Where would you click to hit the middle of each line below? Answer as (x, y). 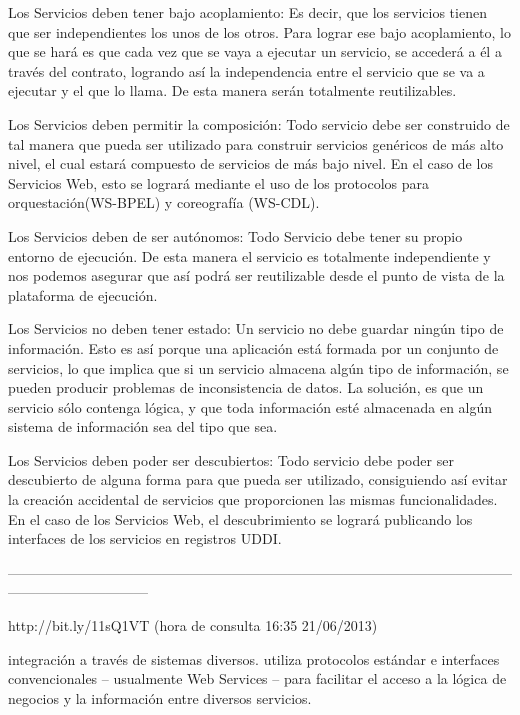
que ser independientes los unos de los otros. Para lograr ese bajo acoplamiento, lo (259, 31)
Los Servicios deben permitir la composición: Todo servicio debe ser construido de (259, 123)
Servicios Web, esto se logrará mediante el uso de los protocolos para (219, 182)
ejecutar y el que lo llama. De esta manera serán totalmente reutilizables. (232, 90)
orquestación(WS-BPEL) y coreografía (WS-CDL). (164, 202)
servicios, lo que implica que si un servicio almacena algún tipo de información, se (258, 367)
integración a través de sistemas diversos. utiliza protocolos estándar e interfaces (254, 658)
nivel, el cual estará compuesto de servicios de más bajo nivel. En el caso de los (250, 163)
